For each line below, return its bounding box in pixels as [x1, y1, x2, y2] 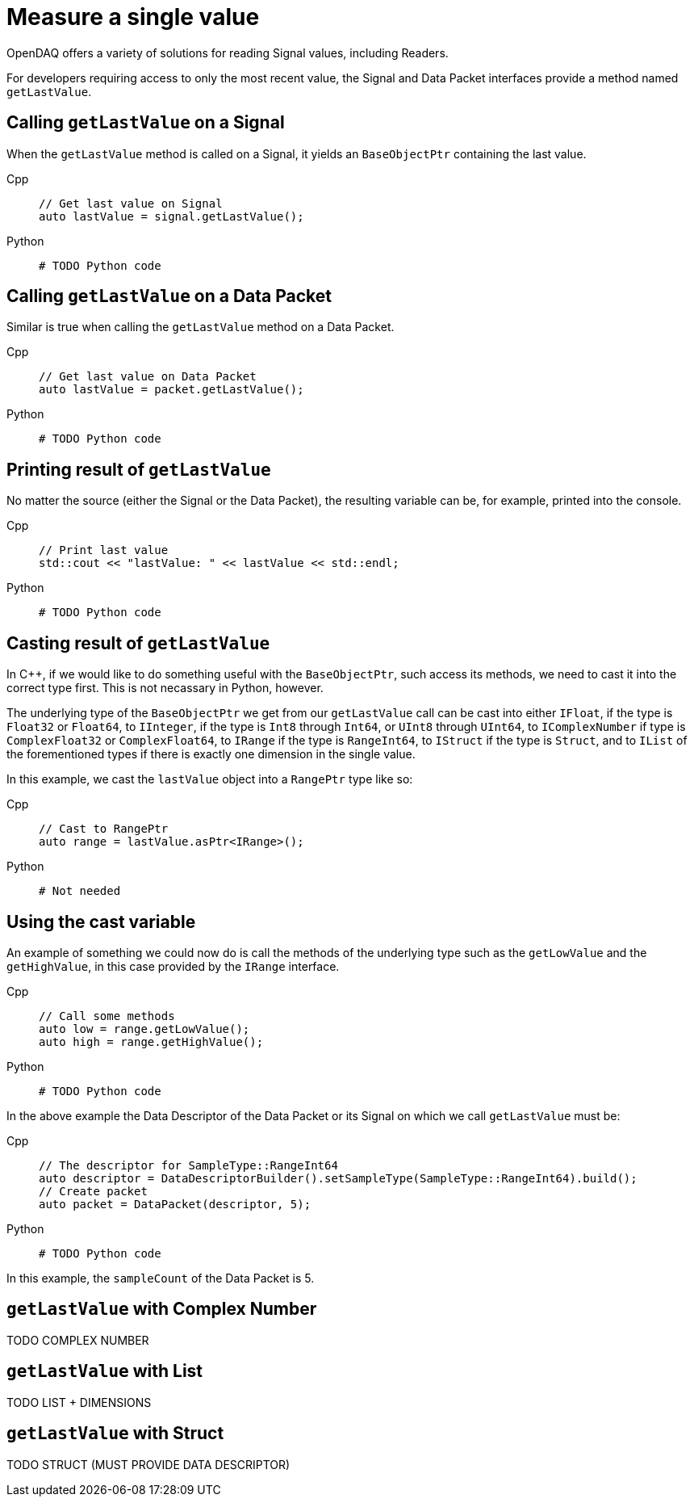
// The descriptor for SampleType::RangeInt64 [39, 1158, 338, 1172]
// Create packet [39, 1184, 148, 1198]
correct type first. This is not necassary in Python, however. [6, 681, 324, 695]
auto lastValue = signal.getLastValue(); [39, 209, 304, 223]
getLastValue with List [6, 1361, 203, 1382]
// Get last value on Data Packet [39, 370, 257, 384]
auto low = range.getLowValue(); [39, 1022, 250, 1035]
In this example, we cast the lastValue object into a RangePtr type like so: [6, 772, 413, 787]
